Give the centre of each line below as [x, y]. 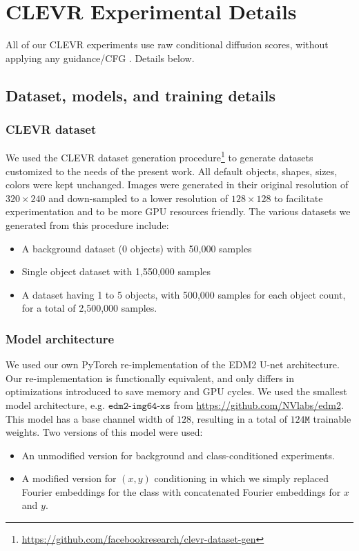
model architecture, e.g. [55, 404]
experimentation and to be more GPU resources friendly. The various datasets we [178, 211]
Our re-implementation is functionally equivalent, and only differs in [150, 378]
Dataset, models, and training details [141, 95]
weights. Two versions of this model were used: [104, 432]
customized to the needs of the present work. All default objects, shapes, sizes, [172, 171]
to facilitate [299, 198]
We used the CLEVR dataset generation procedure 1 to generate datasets [159, 156]
